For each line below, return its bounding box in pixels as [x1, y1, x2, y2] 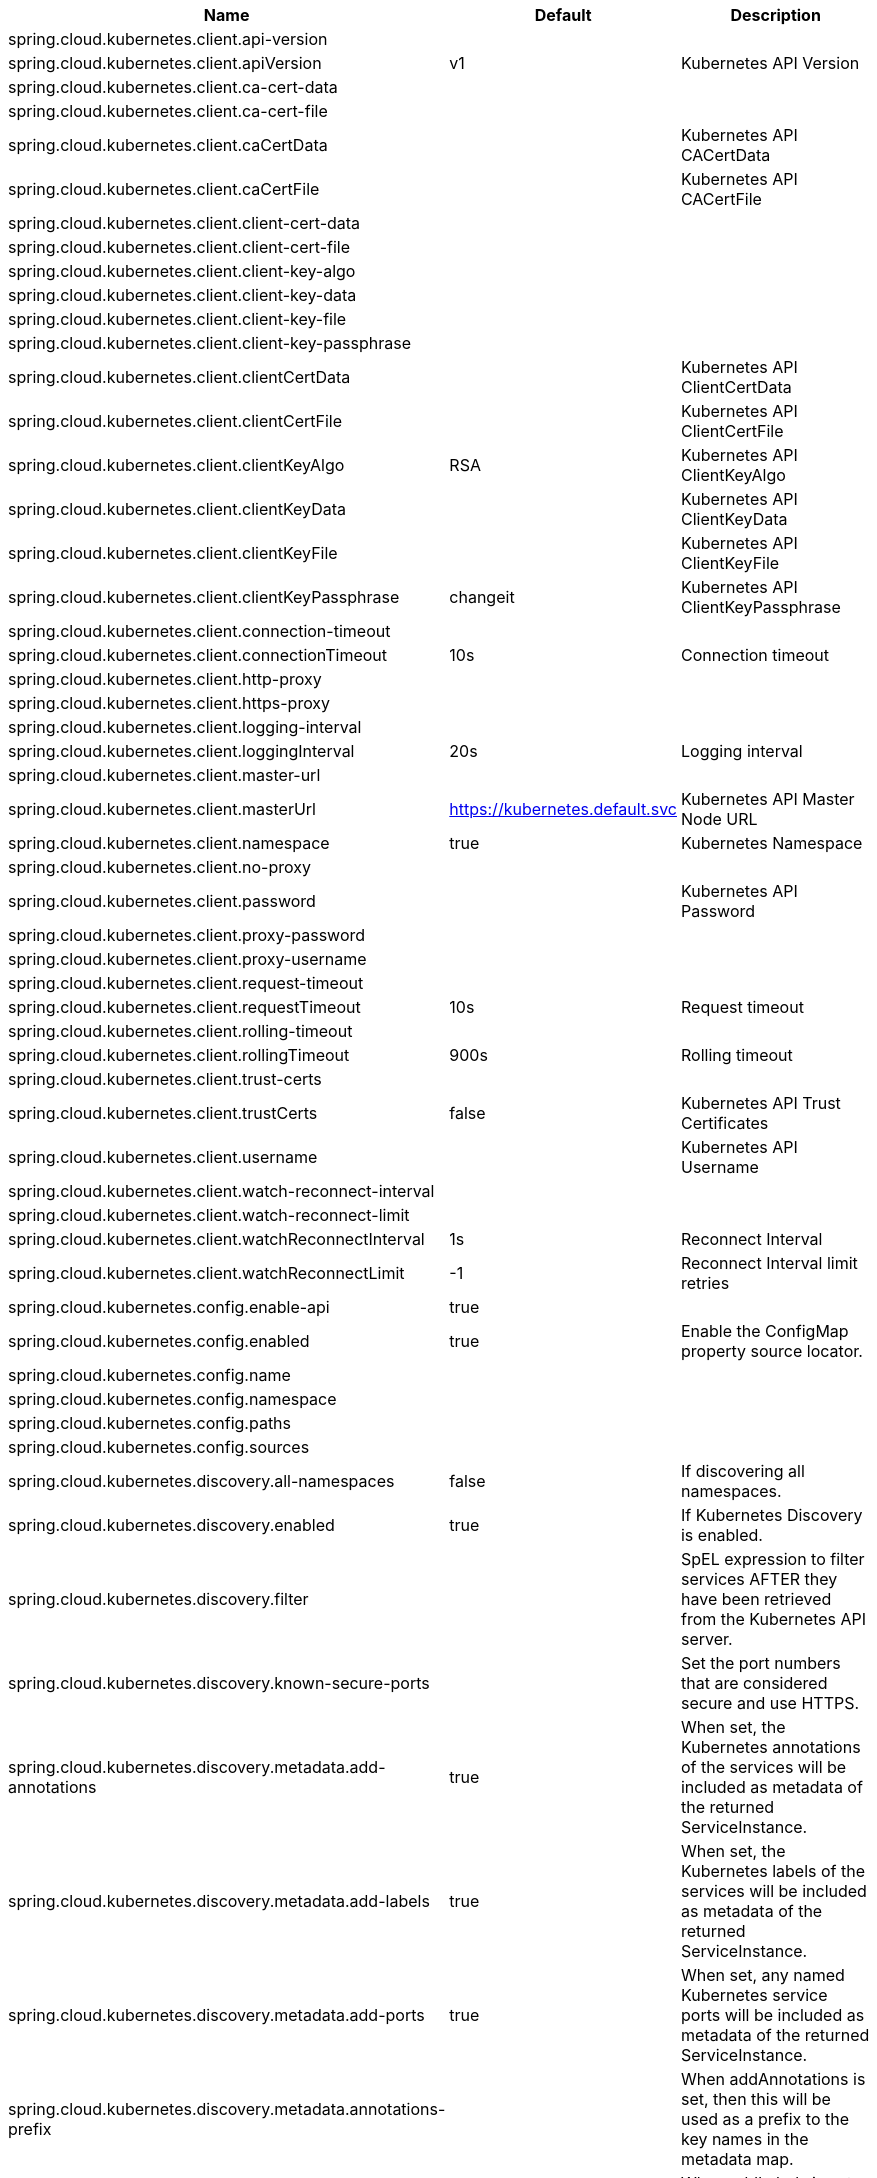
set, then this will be [680, 2089, 831, 2109]
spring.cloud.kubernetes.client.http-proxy [8, 669, 322, 689]
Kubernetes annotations [680, 1737, 861, 1757]
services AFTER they [680, 1569, 838, 1589]
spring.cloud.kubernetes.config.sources [8, 1437, 310, 1457]
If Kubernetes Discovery [680, 1505, 863, 1525]
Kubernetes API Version [680, 53, 860, 73]
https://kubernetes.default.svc [449, 799, 677, 819]
